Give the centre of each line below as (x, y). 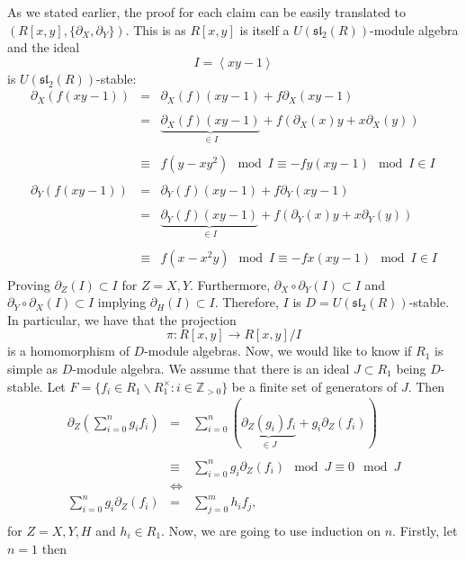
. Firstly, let (425, 530)
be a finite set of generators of (314, 386)
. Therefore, (246, 302)
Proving (29, 284)
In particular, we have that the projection (122, 319)
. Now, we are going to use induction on (271, 530)
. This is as (156, 29)
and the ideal (44, 47)
